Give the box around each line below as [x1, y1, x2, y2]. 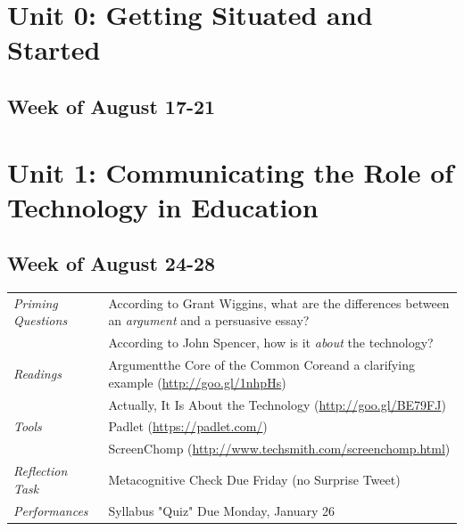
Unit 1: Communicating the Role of [7, 153, 454, 190]
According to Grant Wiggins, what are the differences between [108, 293, 450, 312]
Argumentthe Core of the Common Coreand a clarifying [108, 355, 415, 374]
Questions [13, 311, 68, 330]
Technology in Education [7, 188, 319, 225]
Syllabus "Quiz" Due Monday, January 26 [108, 501, 336, 519]
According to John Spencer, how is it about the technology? [108, 333, 434, 352]
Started [7, 31, 101, 68]
